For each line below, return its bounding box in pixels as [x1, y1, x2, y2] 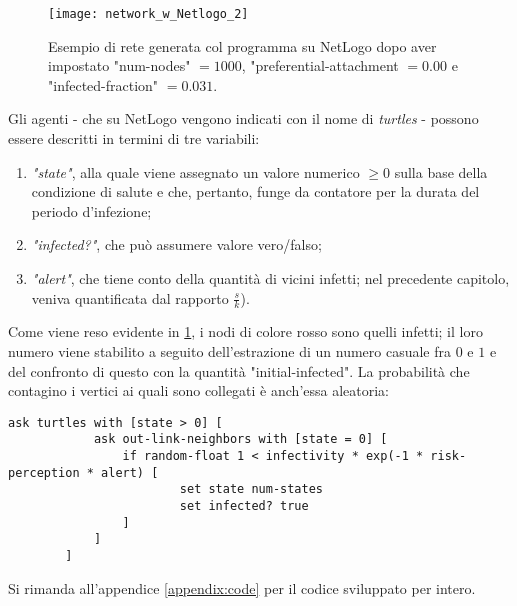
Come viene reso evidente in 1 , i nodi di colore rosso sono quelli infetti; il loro [8, 321, 483, 342]
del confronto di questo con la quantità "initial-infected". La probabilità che [8, 360, 470, 381]
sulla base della [394, 161, 488, 182]
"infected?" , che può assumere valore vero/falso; [31, 234, 322, 255]
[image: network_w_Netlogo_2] [48, 7, 249, 21]
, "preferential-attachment [241, 55, 399, 76]
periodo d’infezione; [31, 200, 152, 221]
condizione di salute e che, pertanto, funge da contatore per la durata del [31, 181, 480, 202]
